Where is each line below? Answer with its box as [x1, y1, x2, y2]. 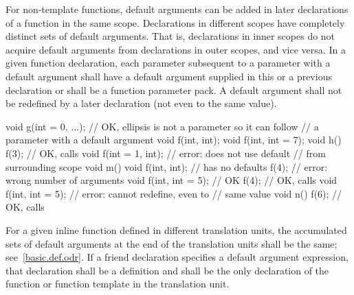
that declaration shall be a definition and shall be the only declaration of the [5, 263, 329, 277]
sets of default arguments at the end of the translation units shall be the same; [5, 236, 338, 250]
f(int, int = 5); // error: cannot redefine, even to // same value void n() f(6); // [5, 186, 342, 200]
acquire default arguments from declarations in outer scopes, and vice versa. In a [5, 42, 346, 56]
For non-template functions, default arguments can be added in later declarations [5, 2, 349, 16]
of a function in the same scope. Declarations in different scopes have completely [5, 15, 345, 29]
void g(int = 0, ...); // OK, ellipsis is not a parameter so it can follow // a [5, 119, 319, 133]
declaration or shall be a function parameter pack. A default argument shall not [5, 82, 342, 97]
